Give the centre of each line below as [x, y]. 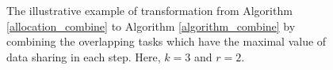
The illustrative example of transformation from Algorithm [149, 10]
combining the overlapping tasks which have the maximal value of [166, 41]
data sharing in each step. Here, [84, 56]
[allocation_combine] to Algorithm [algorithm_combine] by [151, 26]
